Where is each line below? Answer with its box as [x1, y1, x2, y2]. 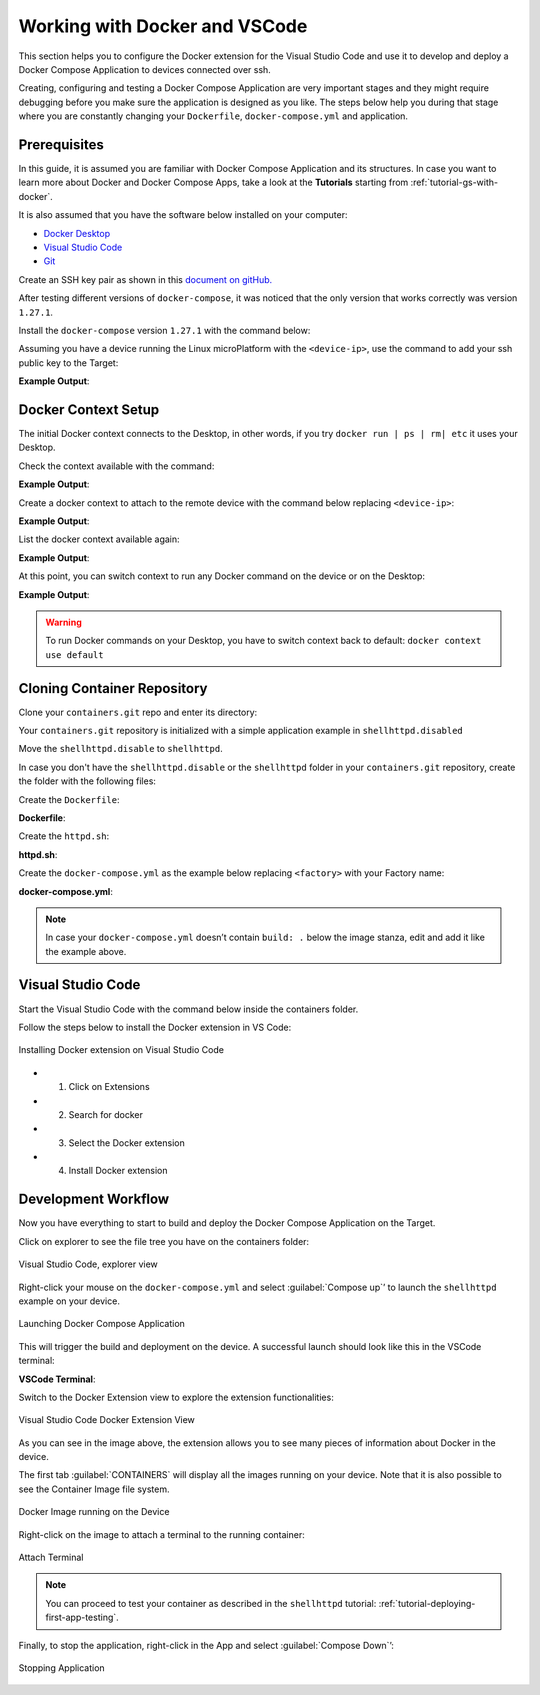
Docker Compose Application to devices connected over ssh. [18, 63, 272, 75]
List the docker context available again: [18, 533, 180, 545]
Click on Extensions [68, 1081, 150, 1093]
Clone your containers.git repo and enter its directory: [18, 706, 258, 718]
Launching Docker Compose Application [18, 1318, 185, 1330]
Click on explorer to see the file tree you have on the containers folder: [18, 1235, 310, 1247]
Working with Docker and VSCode [18, 15, 308, 37]
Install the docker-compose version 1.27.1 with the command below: [18, 324, 311, 336]
